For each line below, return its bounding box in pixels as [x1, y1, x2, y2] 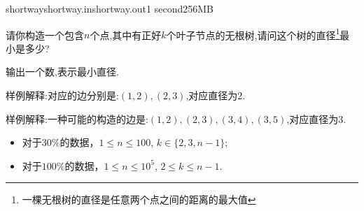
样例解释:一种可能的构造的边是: [6, 111, 148, 126]
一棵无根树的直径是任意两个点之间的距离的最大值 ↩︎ [22, 192, 256, 207]
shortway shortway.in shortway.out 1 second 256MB [6, 1, 213, 15]
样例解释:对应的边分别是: [6, 88, 119, 103]
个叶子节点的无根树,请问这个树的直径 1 [166, 25, 340, 42]
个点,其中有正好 [90, 27, 162, 42]
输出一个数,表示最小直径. [6, 64, 119, 79]
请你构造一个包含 [6, 27, 84, 42]
